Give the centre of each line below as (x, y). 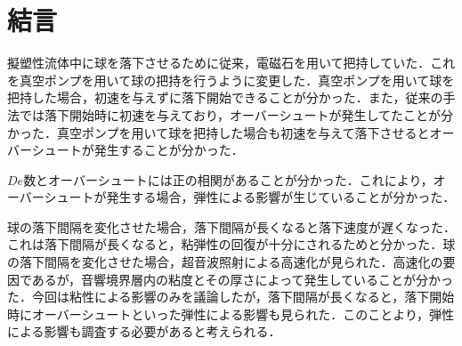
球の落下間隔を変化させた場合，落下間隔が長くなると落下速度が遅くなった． (231, 226)
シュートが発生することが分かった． (138, 150)
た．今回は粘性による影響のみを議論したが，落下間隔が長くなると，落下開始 (231, 297)
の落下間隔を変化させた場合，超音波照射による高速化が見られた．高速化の (225, 262)
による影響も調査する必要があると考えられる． (144, 331)
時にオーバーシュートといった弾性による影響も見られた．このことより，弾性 (231, 314)
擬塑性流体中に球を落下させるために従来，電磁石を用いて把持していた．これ (231, 63)
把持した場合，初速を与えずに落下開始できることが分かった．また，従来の (225, 97)
